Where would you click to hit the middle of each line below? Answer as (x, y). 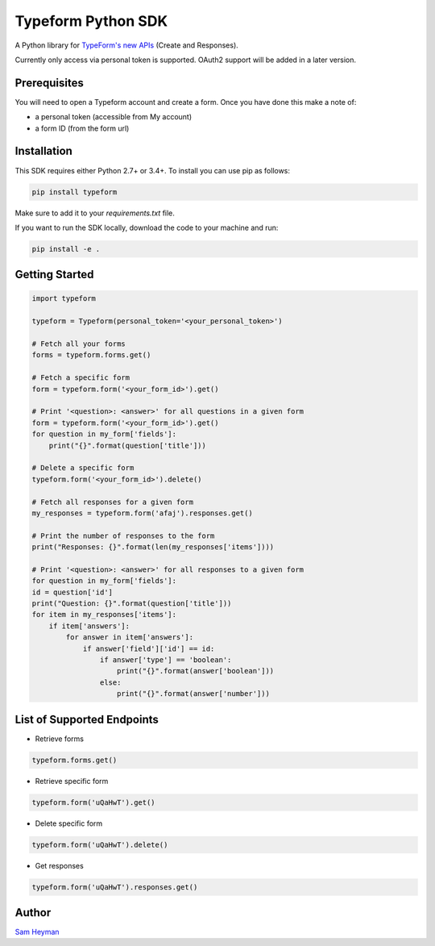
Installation (43, 151)
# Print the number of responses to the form (123, 536)
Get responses (59, 865)
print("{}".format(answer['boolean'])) (196, 671)
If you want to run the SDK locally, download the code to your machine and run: (147, 227)
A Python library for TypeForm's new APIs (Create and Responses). (127, 45)
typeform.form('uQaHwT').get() (94, 802)
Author (33, 913)
